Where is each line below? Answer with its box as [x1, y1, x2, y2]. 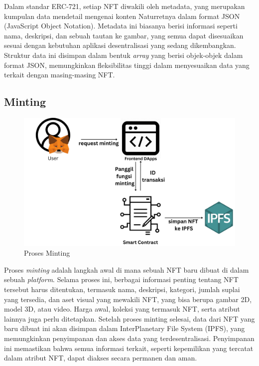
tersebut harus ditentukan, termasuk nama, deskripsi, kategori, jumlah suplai [4, 284, 240, 295]
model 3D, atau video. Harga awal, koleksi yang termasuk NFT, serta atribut [4, 304, 240, 314]
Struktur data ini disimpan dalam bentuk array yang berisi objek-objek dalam [4, 49, 243, 60]
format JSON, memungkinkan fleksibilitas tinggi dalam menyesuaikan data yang [4, 59, 250, 70]
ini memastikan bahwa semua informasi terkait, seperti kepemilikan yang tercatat [4, 343, 254, 353]
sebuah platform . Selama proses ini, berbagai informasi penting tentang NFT [4, 274, 239, 285]
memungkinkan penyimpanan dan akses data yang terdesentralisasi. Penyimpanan [4, 333, 255, 344]
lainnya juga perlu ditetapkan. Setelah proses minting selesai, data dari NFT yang [4, 313, 255, 324]
